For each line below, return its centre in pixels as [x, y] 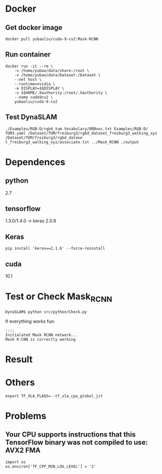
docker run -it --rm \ [29, 66]
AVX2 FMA [23, 450]
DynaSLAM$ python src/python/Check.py [46, 312]
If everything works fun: [30, 321]
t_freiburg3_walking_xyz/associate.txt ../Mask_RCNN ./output [72, 142]
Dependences [35, 162]
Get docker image [34, 28]
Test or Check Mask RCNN [59, 297]
